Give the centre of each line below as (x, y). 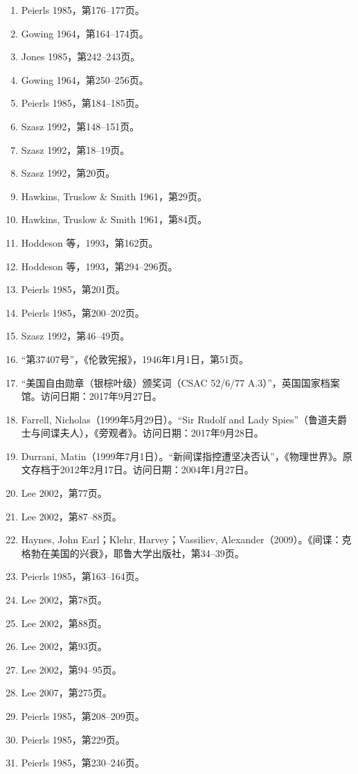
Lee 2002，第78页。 (64, 600)
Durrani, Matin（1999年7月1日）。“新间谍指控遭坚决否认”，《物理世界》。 (182, 456)
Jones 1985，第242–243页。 (81, 56)
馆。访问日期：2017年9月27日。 (91, 396)
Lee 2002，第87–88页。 (71, 516)
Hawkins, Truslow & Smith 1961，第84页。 (114, 219)
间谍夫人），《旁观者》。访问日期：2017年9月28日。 (152, 433)
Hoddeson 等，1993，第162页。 (90, 242)
